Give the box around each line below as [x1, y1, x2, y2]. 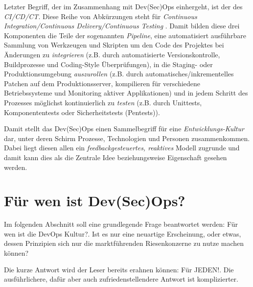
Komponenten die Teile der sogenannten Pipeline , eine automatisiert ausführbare [4, 30, 246, 40]
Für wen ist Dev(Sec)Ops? [4, 191, 185, 211]
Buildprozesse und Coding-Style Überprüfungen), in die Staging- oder [4, 59, 213, 69]
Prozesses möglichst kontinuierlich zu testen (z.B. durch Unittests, [4, 97, 202, 107]
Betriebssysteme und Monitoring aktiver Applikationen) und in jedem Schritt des [4, 88, 248, 98]
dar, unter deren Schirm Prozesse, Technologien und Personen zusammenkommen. [4, 133, 250, 143]
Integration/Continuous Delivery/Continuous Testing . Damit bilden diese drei [4, 21, 240, 31]
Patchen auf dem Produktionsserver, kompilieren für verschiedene [4, 78, 201, 88]
